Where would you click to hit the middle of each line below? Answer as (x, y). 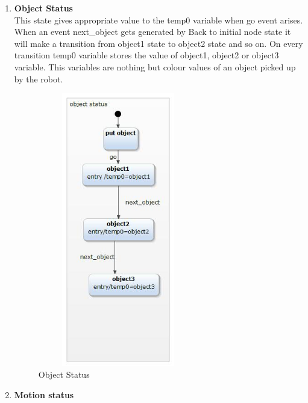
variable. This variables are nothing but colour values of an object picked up (155, 66)
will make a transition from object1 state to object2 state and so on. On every (159, 43)
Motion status (44, 394)
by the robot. (39, 78)
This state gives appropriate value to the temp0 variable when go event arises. (159, 20)
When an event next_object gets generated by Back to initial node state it (152, 32)
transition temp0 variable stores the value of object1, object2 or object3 (146, 55)
